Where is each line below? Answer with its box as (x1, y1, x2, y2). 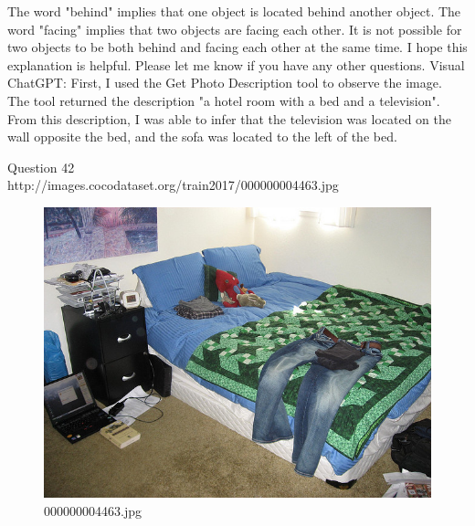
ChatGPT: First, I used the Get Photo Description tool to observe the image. (7, 73, 442, 92)
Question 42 (7, 157, 75, 176)
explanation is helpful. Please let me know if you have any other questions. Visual (7, 55, 465, 74)
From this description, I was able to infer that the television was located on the (7, 109, 452, 128)
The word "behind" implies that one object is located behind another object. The (7, 2, 461, 20)
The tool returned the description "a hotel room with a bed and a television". (7, 90, 440, 110)
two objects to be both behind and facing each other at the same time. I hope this (7, 37, 468, 57)
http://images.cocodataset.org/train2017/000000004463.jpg (7, 175, 339, 195)
